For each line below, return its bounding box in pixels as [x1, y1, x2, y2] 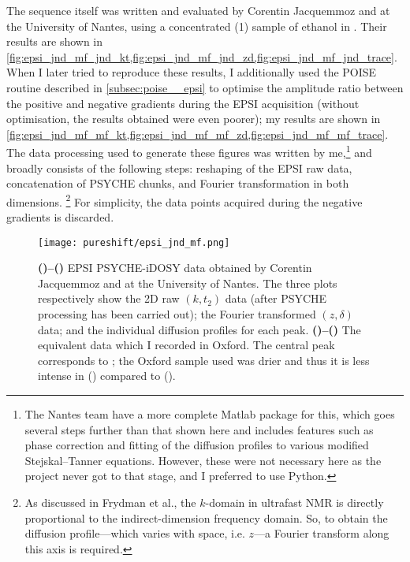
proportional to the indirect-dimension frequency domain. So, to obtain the [24, 509, 388, 526]
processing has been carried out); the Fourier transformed [38, 306, 316, 322]
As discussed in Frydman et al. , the [24, 494, 196, 510]
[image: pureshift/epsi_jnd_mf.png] [38, 236, 230, 248]
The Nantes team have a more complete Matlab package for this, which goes [24, 406, 395, 422]
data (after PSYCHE [225, 290, 327, 307]
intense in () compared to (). [38, 367, 176, 384]
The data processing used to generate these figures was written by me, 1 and [6, 142, 372, 160]
